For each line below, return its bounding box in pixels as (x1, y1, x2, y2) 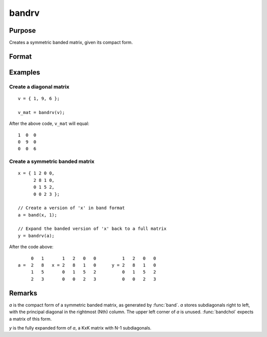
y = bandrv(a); (18, 233, 55, 238)
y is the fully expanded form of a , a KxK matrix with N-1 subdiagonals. (9, 325, 152, 331)
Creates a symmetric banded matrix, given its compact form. (9, 40, 133, 46)
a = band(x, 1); (18, 212, 57, 218)
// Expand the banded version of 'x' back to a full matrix (18, 226, 167, 231)
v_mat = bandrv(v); (18, 110, 65, 115)
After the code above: (9, 244, 54, 250)
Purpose (9, 26, 36, 35)
